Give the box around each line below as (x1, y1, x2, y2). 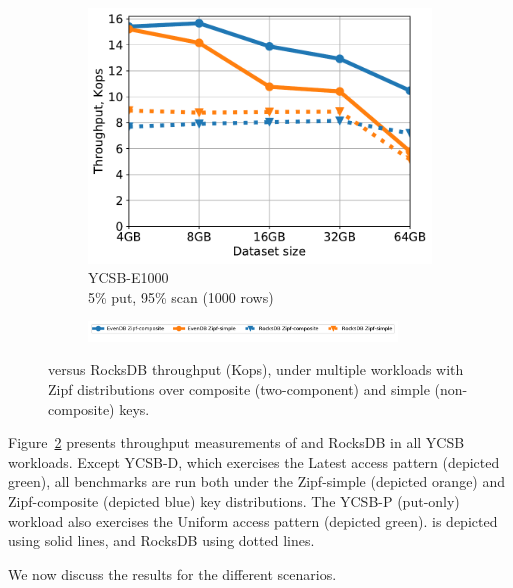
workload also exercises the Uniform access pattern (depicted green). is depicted (8, 510, 498, 531)
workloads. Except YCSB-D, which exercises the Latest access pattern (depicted (8, 451, 500, 472)
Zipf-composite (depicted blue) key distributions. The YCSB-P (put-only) (8, 491, 460, 512)
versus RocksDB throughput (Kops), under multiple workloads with (48, 359, 464, 380)
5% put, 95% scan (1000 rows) (88, 286, 274, 307)
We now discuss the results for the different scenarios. (8, 563, 337, 584)
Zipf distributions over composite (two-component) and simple (48, 379, 430, 400)
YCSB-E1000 (88, 267, 169, 288)
